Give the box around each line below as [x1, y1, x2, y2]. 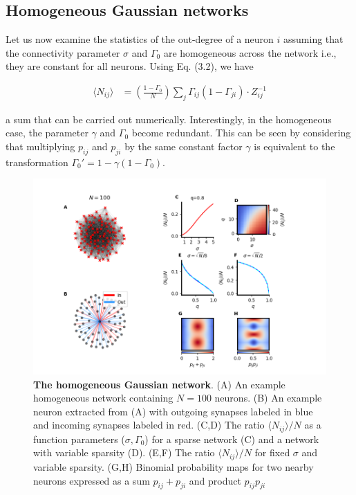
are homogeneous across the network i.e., [163, 45, 337, 60]
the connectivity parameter [6, 45, 120, 60]
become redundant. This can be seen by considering [131, 125, 351, 140]
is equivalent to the [254, 139, 335, 153]
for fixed [254, 445, 290, 460]
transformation [6, 154, 68, 169]
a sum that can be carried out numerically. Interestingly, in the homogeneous [6, 111, 332, 126]
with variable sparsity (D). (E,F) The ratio [33, 445, 215, 460]
